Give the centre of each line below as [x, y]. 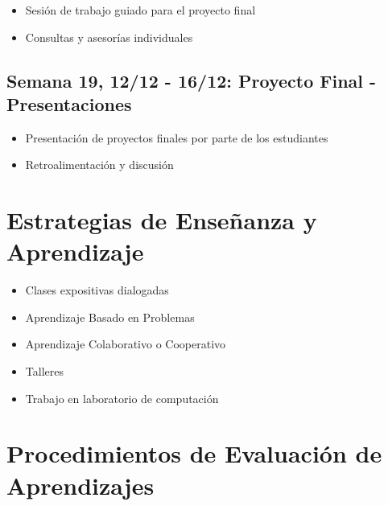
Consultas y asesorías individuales [109, 37]
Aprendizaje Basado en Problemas [110, 317]
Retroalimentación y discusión [99, 165]
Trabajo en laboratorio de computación [122, 398]
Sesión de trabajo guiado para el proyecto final [140, 10]
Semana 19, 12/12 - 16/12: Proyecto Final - [192, 80]
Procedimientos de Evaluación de [194, 453]
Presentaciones [69, 103]
